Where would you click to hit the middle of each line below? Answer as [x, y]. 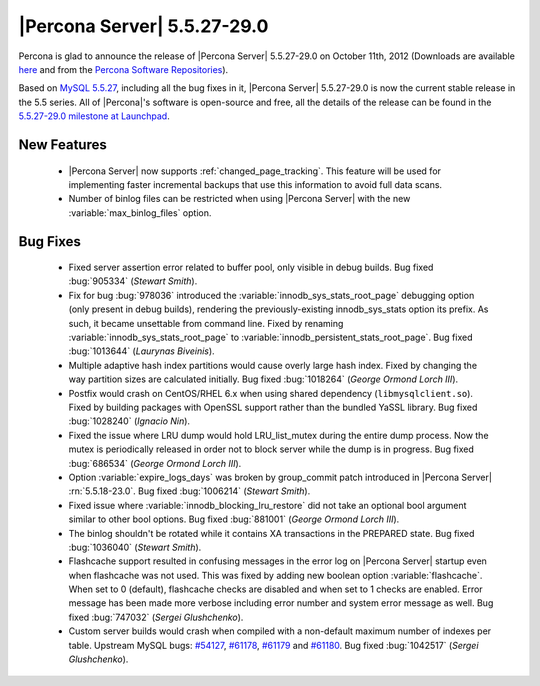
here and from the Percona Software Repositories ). [123, 69]
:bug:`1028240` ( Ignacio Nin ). [129, 421]
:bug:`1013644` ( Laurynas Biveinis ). [141, 351]
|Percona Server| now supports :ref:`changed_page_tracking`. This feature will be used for [255, 171]
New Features [62, 144]
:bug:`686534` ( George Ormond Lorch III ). [155, 463]
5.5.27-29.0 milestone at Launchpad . [94, 116]
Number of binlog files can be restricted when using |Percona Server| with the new [239, 199]
